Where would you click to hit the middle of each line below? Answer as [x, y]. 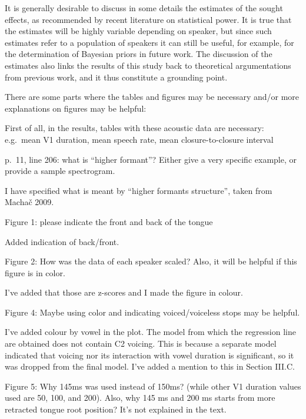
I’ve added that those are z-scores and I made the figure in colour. [124, 292]
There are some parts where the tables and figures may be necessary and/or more [152, 97]
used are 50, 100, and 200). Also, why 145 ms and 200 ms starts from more [140, 398]
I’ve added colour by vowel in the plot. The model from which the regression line [150, 332]
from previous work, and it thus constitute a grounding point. [116, 77]
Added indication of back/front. [62, 241]
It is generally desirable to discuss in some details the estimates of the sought [144, 8]
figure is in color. [35, 272]
